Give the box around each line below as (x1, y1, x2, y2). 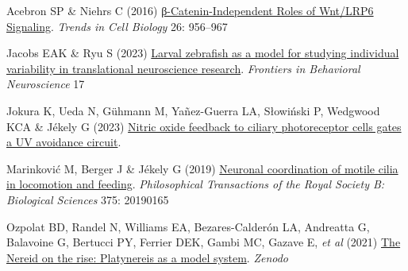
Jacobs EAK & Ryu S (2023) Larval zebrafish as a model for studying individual (6, 45, 399, 61)
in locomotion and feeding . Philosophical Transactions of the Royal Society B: (6, 176, 385, 192)
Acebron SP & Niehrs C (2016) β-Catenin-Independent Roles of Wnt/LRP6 (6, 2, 374, 18)
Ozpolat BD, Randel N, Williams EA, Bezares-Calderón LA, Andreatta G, (6, 218, 370, 234)
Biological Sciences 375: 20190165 (6, 191, 169, 207)
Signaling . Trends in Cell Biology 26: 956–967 (6, 17, 228, 34)
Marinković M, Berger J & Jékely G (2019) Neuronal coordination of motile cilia (6, 160, 398, 176)
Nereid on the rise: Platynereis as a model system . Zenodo (6, 249, 289, 265)
